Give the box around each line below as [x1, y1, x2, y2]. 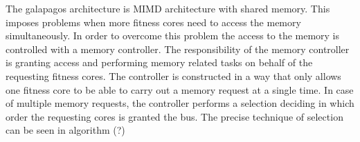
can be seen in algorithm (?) [6, 123, 125, 137]
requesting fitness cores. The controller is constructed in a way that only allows [6, 68, 341, 83]
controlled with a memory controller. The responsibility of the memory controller [6, 41, 350, 56]
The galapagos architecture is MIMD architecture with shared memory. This [6, 1, 330, 15]
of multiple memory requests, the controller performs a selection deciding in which [6, 96, 354, 110]
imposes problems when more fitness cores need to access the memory [6, 14, 301, 29]
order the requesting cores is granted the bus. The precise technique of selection [6, 109, 343, 123]
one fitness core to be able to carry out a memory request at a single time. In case [6, 82, 354, 97]
